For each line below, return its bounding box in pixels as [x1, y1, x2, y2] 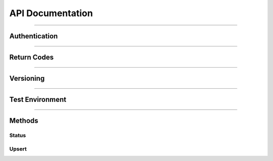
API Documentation [9, 8, 93, 19]
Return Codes [9, 53, 54, 62]
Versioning [9, 74, 45, 83]
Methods [9, 117, 38, 125]
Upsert [9, 145, 27, 152]
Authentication [9, 32, 58, 40]
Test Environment [9, 95, 67, 104]
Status [9, 132, 26, 139]
